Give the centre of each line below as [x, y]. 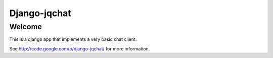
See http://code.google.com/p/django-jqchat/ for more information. [80, 48]
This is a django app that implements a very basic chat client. [73, 39]
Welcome [26, 27]
